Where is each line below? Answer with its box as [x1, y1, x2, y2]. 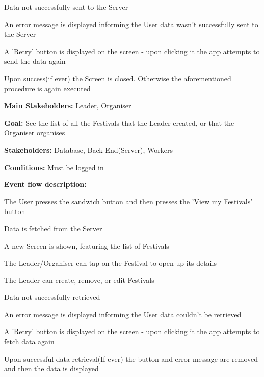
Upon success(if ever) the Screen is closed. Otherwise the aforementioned [4, 73, 231, 83]
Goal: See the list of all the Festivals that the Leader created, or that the [4, 117, 234, 128]
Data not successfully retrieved [4, 292, 100, 302]
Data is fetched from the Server [4, 223, 102, 233]
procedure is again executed [4, 83, 91, 93]
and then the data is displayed [4, 363, 99, 374]
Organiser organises [4, 127, 65, 138]
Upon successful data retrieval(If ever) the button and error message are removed [4, 353, 258, 364]
